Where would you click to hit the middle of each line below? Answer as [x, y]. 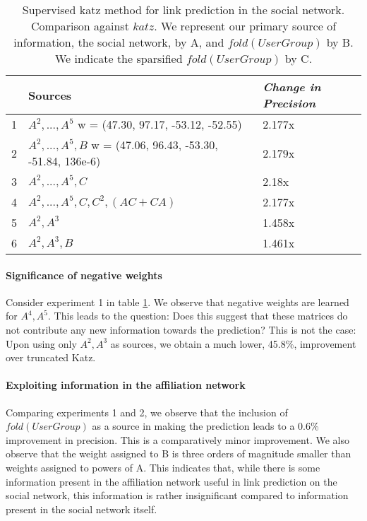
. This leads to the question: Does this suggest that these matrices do [198, 316]
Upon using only [41, 343]
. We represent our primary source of [245, 26]
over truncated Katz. [51, 357]
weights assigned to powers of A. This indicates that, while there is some [163, 467]
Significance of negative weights [84, 275]
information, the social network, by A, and [119, 42]
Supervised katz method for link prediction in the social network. [183, 10]
